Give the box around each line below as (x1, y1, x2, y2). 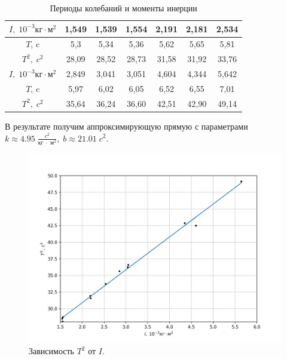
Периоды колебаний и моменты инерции (50, 2, 197, 14)
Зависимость (29, 345, 74, 357)
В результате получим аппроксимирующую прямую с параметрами (5, 119, 248, 132)
